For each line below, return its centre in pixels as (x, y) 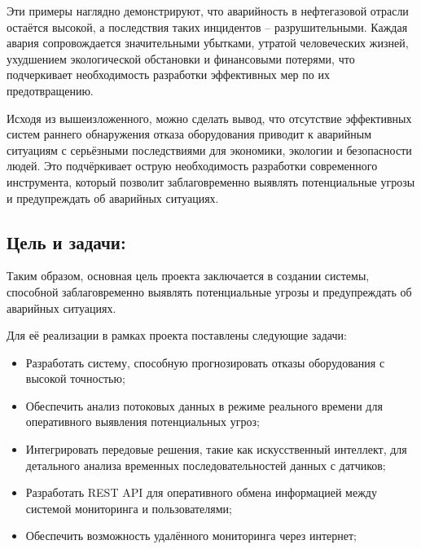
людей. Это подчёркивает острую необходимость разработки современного (192, 166)
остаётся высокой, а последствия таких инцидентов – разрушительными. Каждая (207, 26)
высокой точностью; (75, 378)
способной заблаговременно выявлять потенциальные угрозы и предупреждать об (209, 291)
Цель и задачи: (66, 242)
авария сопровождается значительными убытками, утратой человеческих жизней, (208, 43)
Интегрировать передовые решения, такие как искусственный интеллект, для (216, 449)
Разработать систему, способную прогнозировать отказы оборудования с (205, 362)
